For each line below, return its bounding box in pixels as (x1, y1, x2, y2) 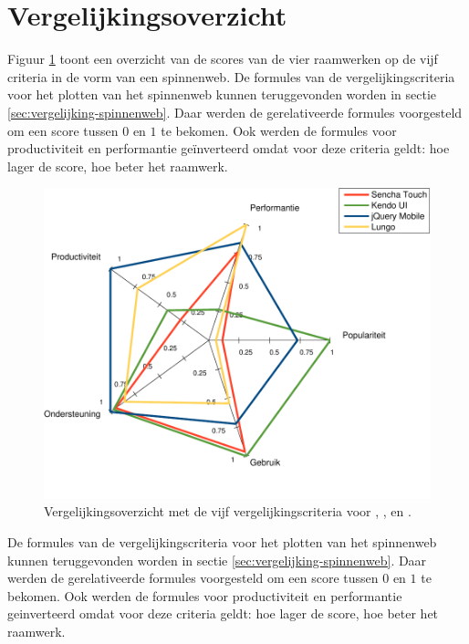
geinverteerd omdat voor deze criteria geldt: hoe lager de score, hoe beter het (7, 604, 439, 623)
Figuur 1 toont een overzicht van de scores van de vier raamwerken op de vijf (7, 49, 438, 68)
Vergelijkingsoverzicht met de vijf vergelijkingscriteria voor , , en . (44, 502, 412, 521)
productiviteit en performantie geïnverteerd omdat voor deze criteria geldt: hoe (7, 139, 450, 158)
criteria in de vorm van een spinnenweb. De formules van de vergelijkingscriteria (7, 67, 455, 86)
